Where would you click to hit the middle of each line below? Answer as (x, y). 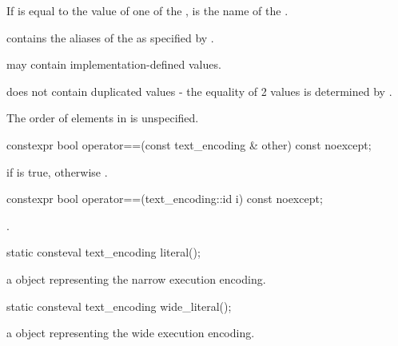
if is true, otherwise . (57, 171)
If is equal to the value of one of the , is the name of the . (147, 10)
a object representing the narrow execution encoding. (136, 278)
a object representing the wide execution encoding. (131, 333)
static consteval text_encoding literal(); (103, 252)
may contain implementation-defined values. (114, 64)
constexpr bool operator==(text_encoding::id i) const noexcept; (165, 199)
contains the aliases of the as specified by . (110, 37)
